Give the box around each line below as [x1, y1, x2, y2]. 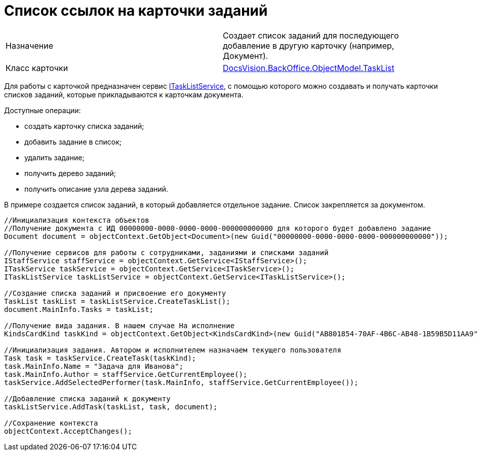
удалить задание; [24, 153, 85, 162]
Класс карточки [6, 62, 68, 73]
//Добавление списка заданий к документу [4, 394, 171, 403]
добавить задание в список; [24, 137, 122, 146]
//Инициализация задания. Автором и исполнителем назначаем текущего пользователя [4, 345, 341, 354]
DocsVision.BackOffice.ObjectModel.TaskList [223, 62, 394, 73]
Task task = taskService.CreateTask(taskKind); [4, 354, 196, 362]
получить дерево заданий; [24, 168, 116, 178]
